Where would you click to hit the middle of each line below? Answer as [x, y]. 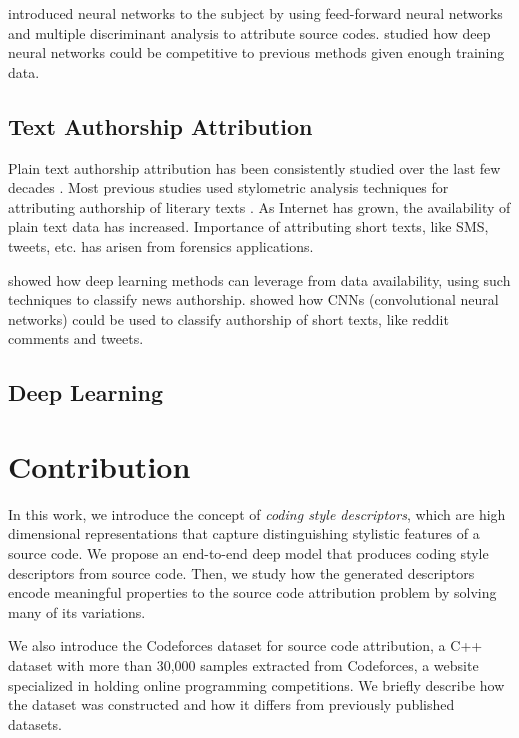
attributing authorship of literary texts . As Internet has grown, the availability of [259, 206]
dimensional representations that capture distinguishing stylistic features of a [244, 533]
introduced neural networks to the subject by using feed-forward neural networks [255, 13]
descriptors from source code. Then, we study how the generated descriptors [241, 572]
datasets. [35, 723]
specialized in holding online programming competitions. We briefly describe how [256, 684]
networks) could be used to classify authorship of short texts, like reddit [228, 318]
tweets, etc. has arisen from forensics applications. [161, 245]
